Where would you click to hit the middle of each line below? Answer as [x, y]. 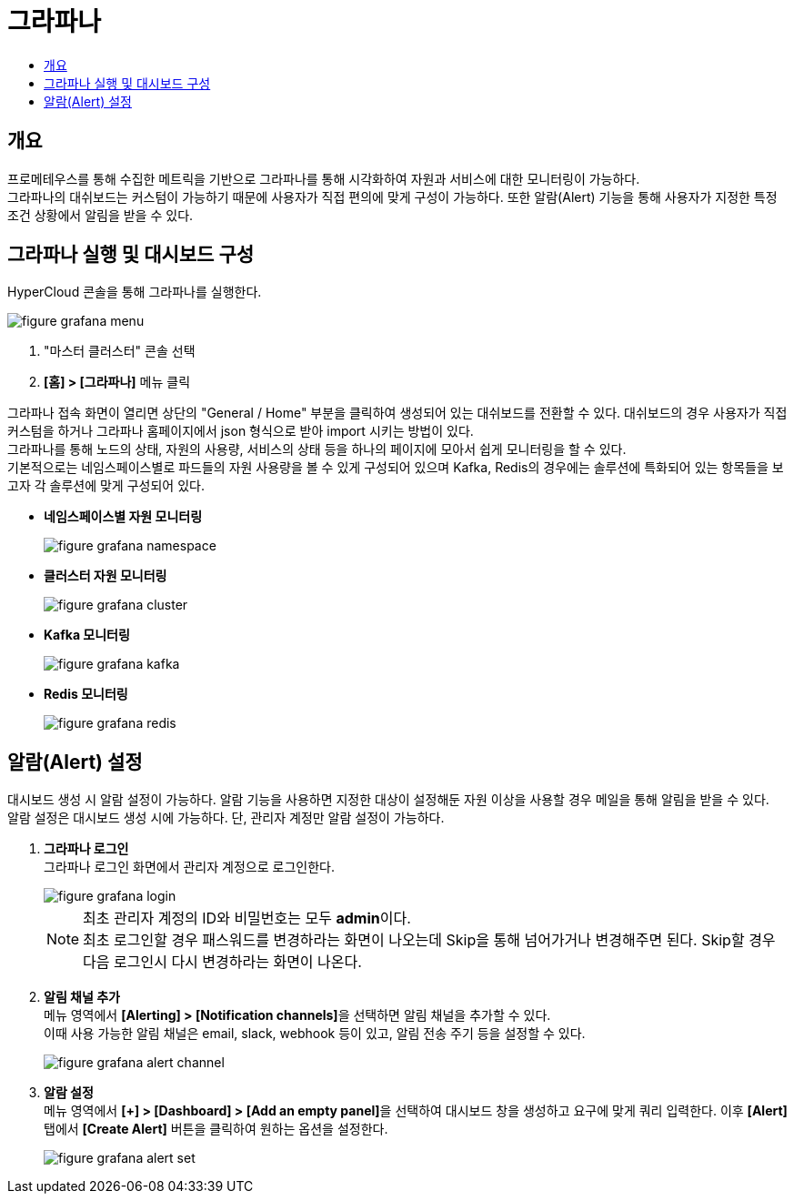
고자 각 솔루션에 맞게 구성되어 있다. [106, 486]
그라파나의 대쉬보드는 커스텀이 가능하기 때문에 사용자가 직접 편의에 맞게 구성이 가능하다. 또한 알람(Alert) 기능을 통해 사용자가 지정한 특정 [392, 197]
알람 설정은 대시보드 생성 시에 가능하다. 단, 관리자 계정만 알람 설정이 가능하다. [226, 818]
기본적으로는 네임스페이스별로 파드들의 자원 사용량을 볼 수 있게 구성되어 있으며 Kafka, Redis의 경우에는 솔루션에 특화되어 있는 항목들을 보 [396, 468]
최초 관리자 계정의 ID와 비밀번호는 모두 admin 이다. [247, 918]
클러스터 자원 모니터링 [106, 576]
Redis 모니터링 [86, 694]
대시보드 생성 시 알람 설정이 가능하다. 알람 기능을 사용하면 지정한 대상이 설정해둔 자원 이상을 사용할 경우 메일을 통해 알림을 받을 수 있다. [388, 800]
